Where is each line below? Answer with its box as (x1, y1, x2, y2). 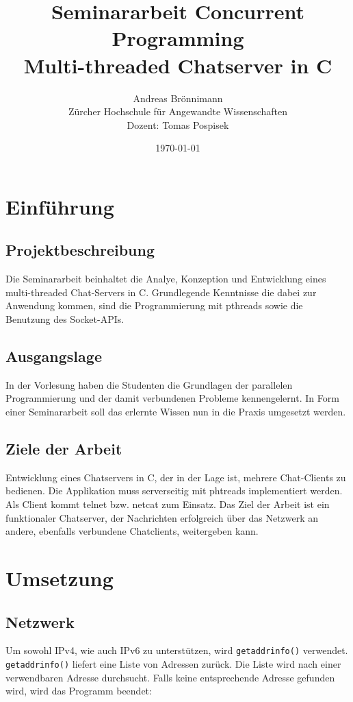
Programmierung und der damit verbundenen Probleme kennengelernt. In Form (5, 391, 339, 405)
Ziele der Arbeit (5, 438, 122, 459)
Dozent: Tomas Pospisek (127, 117, 229, 132)
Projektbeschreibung (5, 239, 155, 261)
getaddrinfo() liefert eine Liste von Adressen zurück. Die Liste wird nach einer (5, 657, 341, 671)
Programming (112, 24, 244, 52)
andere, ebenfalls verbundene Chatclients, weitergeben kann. (5, 524, 259, 538)
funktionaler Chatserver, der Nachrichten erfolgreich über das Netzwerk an (5, 510, 319, 524)
